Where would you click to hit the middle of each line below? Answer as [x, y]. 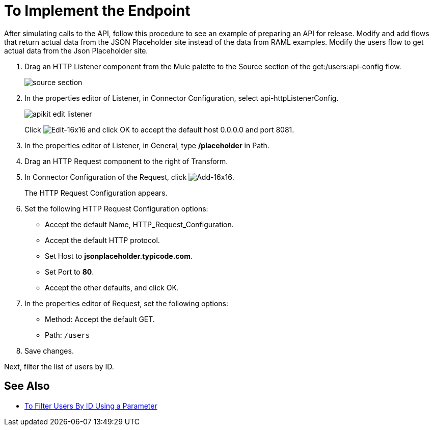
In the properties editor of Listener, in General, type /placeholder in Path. [147, 145]
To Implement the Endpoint [97, 11]
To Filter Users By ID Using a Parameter [91, 406]
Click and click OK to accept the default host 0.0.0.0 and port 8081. [159, 129]
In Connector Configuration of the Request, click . [129, 177]
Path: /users [67, 335]
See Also [27, 386]
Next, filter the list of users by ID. [59, 366]
